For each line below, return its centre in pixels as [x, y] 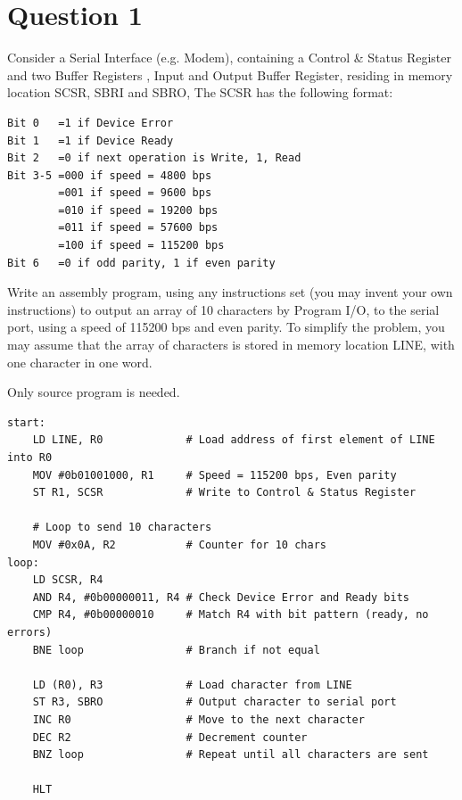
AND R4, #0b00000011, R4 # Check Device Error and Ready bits [221, 597]
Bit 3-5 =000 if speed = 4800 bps [110, 175]
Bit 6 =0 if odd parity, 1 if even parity [141, 263]
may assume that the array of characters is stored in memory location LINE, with [231, 345]
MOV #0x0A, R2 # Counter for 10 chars [179, 544]
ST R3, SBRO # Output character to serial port [214, 702]
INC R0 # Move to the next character [198, 719]
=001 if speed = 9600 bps [135, 193]
